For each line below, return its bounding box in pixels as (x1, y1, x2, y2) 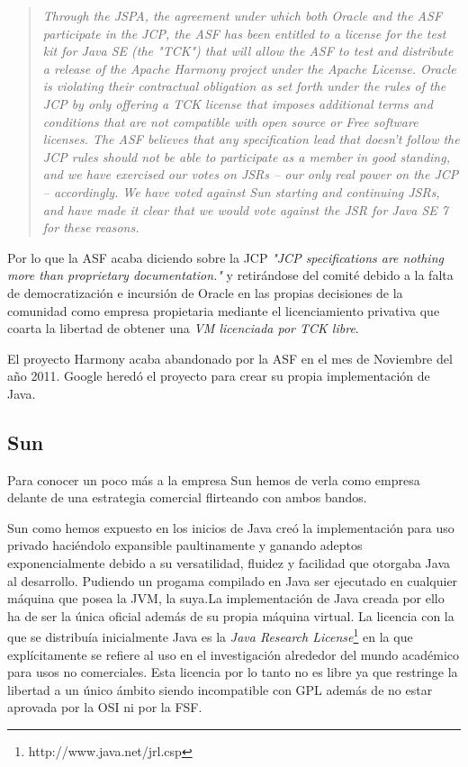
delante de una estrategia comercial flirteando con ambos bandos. (7, 488, 367, 507)
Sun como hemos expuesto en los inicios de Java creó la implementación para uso (7, 518, 454, 537)
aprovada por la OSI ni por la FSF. (7, 698, 202, 717)
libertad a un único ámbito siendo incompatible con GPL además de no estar (7, 680, 433, 699)
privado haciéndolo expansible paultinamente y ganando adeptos (7, 536, 363, 555)
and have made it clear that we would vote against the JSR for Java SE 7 (42, 200, 448, 219)
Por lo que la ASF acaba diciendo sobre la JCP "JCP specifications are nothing (7, 248, 444, 266)
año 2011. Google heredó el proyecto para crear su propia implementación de (7, 366, 430, 385)
